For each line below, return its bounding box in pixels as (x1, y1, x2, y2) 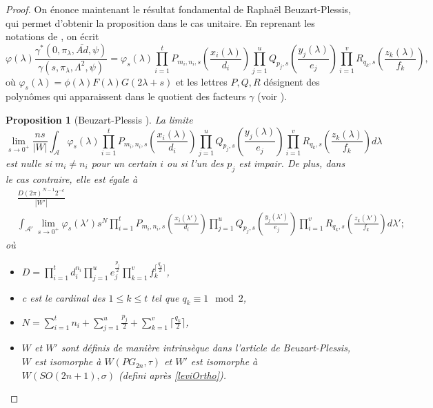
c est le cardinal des (21, 290, 105, 304)
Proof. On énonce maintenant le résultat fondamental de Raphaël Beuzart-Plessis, (6, 2, 352, 16)
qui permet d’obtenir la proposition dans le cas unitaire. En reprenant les (6, 15, 315, 30)
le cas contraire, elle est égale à (6, 171, 138, 186)
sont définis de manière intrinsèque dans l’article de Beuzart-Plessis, (61, 340, 351, 355)
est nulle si (6, 155, 52, 170)
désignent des (263, 74, 320, 88)
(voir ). (257, 89, 288, 104)
